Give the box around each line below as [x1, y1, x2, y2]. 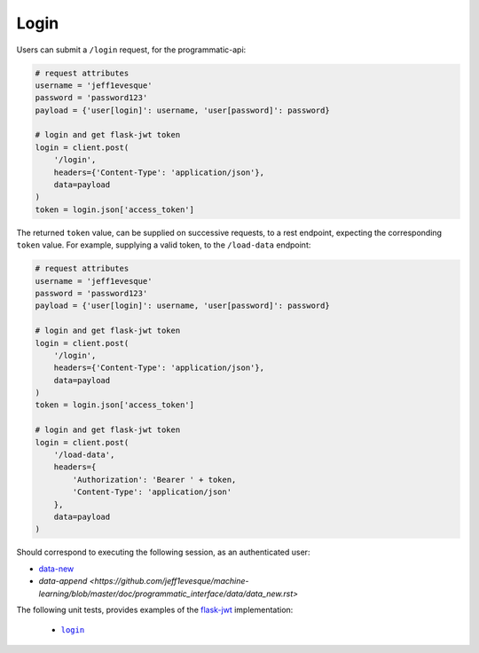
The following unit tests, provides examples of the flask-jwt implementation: [16, 604, 294, 615]
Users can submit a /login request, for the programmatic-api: [16, 44, 247, 55]
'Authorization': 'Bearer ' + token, [72, 475, 237, 484]
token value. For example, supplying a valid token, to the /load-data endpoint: [16, 240, 311, 250]
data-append [38, 576, 88, 586]
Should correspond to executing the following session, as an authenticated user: [16, 547, 310, 558]
